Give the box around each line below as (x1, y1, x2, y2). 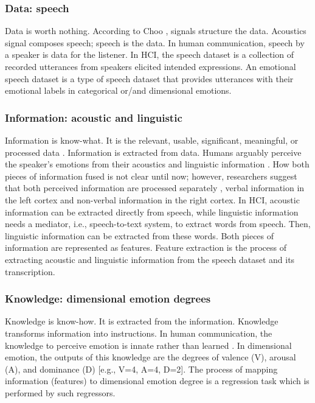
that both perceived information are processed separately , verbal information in (5, 181, 305, 194)
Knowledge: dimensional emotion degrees (5, 291, 211, 306)
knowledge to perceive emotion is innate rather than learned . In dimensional (5, 338, 292, 351)
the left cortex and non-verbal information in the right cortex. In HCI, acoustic (5, 193, 300, 206)
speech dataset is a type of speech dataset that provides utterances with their (5, 72, 294, 85)
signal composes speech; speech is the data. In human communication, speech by (5, 36, 305, 49)
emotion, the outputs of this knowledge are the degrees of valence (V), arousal (5, 351, 296, 363)
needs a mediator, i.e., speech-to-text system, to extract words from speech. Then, (5, 217, 311, 230)
